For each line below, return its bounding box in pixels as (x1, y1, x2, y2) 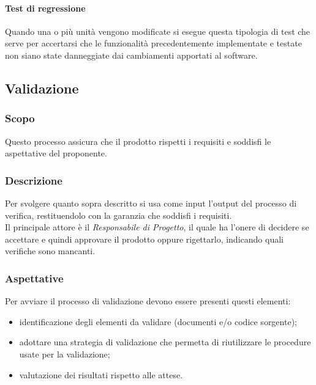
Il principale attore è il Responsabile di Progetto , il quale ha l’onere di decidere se (5, 221, 309, 233)
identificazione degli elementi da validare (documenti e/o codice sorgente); (19, 315, 297, 328)
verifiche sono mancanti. (5, 244, 96, 257)
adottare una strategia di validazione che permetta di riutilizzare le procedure (19, 335, 311, 348)
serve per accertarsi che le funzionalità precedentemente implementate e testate (5, 37, 302, 50)
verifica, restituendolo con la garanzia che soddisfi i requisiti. (5, 208, 232, 221)
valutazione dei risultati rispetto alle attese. (19, 368, 183, 381)
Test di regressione (5, 1, 86, 14)
